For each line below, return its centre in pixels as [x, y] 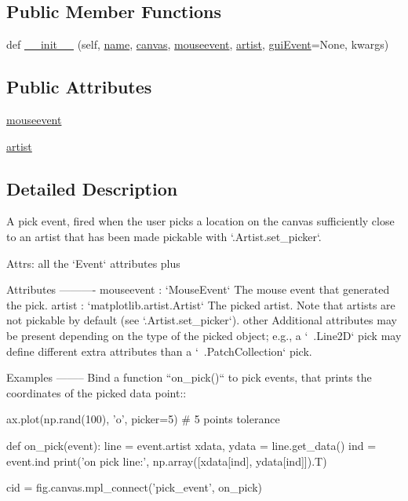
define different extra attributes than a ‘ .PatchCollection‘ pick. [159, 351]
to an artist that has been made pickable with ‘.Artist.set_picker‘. [164, 236]
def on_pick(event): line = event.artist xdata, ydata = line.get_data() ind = [191, 445]
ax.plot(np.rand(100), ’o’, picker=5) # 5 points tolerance [143, 419]
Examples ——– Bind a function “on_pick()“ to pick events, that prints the [189, 377]
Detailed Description [92, 188]
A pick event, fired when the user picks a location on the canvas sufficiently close [200, 221]
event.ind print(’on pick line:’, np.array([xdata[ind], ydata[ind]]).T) [167, 461]
